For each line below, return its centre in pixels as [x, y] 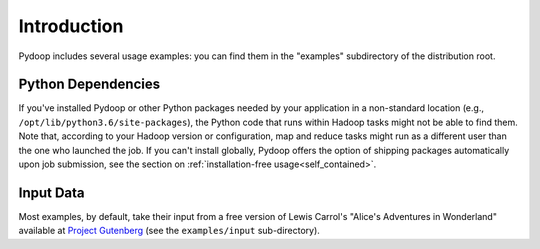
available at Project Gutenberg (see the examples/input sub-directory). [169, 231]
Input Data [51, 192]
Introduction [71, 26]
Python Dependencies [89, 84]
